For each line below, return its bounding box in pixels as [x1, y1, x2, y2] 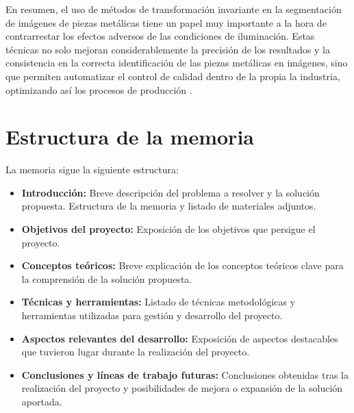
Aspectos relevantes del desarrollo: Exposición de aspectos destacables [21, 331, 338, 345]
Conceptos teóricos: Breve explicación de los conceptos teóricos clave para [21, 258, 344, 273]
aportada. [21, 395, 62, 408]
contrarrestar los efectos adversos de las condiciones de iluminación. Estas [5, 29, 315, 43]
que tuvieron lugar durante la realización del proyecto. [21, 345, 250, 359]
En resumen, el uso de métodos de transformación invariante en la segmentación [5, 2, 342, 16]
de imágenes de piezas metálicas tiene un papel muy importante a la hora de [5, 15, 327, 29]
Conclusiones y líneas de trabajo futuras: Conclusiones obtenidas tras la [21, 367, 349, 381]
